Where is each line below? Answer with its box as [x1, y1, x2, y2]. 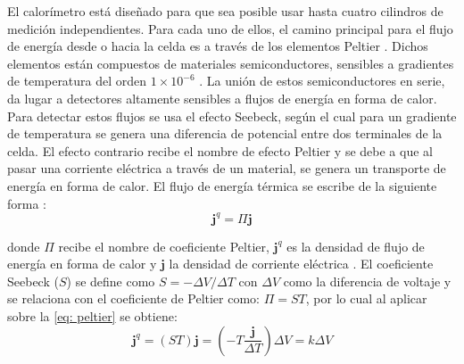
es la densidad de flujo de [286, 236, 425, 255]
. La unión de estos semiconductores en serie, [199, 71, 445, 90]
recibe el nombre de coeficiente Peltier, [58, 236, 269, 255]
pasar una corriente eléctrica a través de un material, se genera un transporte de [7, 159, 446, 178]
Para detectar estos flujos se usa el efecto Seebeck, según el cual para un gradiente [7, 106, 457, 125]
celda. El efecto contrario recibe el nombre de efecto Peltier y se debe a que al [7, 141, 433, 160]
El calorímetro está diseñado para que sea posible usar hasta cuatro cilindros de [7, 2, 443, 20]
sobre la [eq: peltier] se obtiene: [7, 307, 178, 325]
